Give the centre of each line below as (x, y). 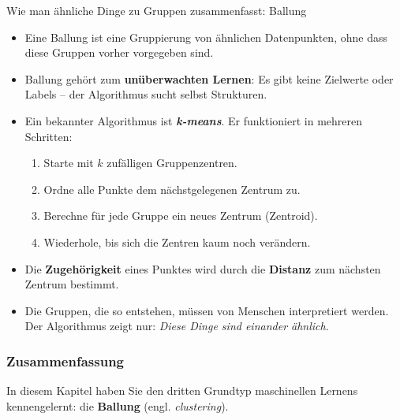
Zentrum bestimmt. (72, 284)
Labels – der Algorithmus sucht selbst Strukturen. (146, 94)
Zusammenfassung (65, 361)
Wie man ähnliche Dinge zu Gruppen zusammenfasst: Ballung (157, 10)
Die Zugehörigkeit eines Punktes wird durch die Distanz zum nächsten (203, 268)
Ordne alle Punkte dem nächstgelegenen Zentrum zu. (172, 189)
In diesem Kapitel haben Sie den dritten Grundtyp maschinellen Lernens (182, 390)
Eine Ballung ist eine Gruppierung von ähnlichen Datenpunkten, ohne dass (206, 37)
